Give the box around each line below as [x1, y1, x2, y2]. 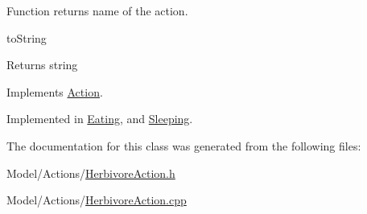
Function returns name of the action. [6, 2, 188, 19]
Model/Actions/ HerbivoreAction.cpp [6, 191, 187, 208]
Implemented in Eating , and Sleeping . [6, 110, 193, 127]
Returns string [6, 56, 78, 73]
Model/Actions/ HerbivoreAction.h [6, 164, 175, 181]
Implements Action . [6, 83, 103, 100]
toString [6, 29, 47, 46]
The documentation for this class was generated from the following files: [6, 137, 361, 154]
